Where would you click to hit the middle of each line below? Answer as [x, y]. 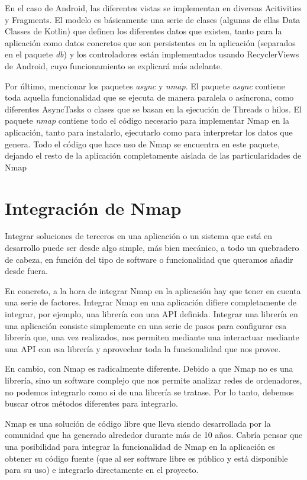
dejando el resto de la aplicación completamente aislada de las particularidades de [153, 155]
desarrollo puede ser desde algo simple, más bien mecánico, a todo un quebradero [152, 248]
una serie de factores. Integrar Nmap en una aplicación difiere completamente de [151, 302]
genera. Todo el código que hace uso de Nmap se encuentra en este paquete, [142, 144]
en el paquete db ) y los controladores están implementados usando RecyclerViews [152, 54]
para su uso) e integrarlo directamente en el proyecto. [102, 470]
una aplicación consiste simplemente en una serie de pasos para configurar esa [146, 325]
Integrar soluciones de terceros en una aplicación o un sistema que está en [139, 236]
